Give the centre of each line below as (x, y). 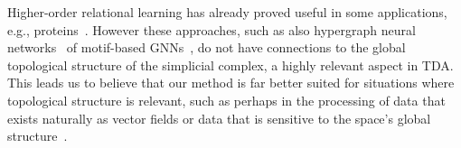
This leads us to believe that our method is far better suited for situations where (231, 83)
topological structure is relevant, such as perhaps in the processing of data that (226, 100)
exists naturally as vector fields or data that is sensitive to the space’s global (219, 118)
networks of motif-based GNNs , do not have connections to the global (207, 47)
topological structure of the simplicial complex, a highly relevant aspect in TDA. (230, 65)
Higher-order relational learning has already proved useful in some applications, (227, 12)
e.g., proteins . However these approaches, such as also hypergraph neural (212, 29)
